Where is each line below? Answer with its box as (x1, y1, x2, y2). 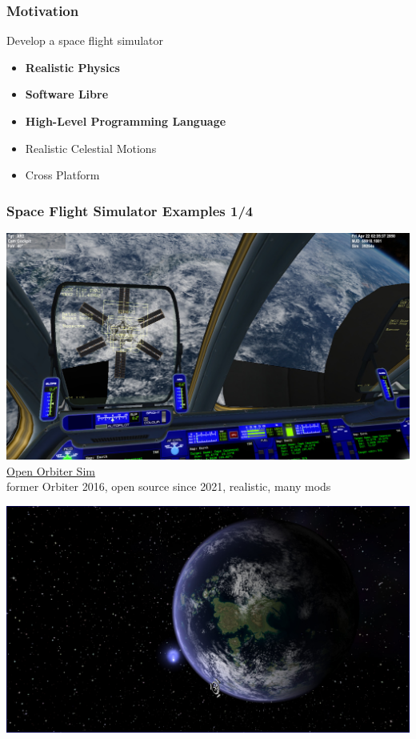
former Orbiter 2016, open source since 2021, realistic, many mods (6, 478, 331, 495)
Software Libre (25, 86, 109, 102)
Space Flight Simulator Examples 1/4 (6, 200, 254, 220)
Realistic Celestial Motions (25, 139, 157, 156)
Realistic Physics (25, 58, 120, 75)
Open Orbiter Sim (6, 462, 95, 479)
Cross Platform (25, 167, 100, 183)
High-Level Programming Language (25, 113, 226, 129)
